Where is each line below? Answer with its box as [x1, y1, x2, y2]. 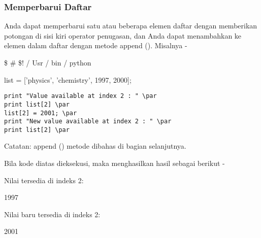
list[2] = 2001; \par [4, 109, 77, 117]
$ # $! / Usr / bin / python [4, 57, 91, 67]
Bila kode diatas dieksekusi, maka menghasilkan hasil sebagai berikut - [4, 158, 225, 168]
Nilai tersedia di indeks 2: [4, 175, 84, 185]
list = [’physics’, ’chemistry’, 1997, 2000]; [4, 74, 132, 85]
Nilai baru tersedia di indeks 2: [4, 209, 101, 219]
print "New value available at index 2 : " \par [4, 118, 172, 125]
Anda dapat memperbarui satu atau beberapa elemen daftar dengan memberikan [4, 20, 257, 31]
